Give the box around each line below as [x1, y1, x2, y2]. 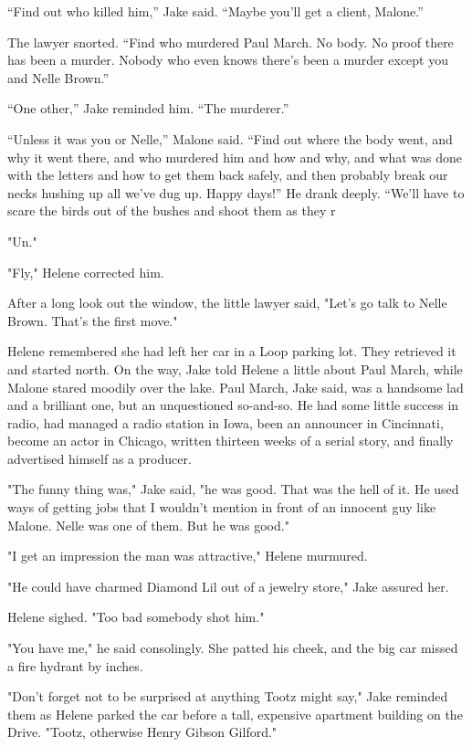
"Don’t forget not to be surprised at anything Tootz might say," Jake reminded [7, 687, 448, 706]
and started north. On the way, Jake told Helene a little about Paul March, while [7, 359, 463, 378]
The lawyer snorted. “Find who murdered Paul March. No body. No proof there [7, 32, 454, 51]
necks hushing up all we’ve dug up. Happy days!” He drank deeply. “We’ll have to [7, 183, 465, 202]
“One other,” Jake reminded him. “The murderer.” [7, 99, 289, 118]
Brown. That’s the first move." [7, 310, 178, 330]
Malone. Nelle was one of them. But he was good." [7, 515, 289, 534]
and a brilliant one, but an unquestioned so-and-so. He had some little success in [7, 395, 459, 415]
